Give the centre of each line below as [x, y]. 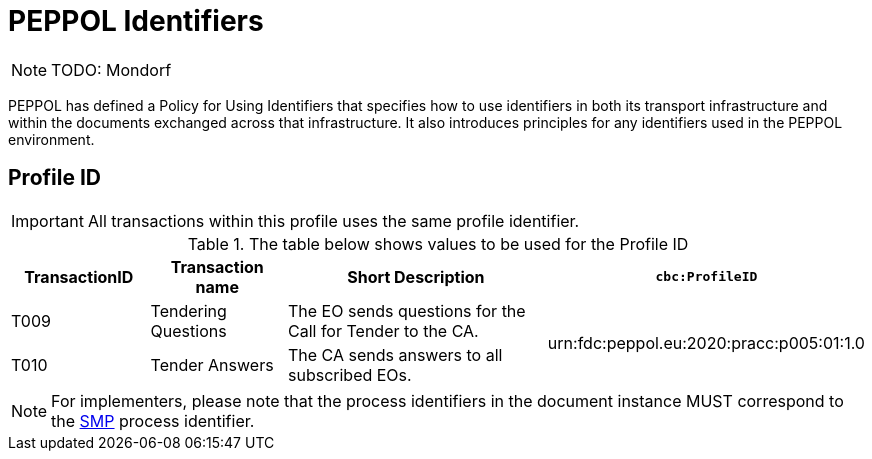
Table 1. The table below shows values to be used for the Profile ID [438, 243]
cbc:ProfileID [706, 277]
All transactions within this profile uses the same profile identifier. [333, 220]
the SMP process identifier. [153, 420]
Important [47, 220]
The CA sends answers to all [395, 354]
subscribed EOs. [349, 374]
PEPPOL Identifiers [136, 21]
